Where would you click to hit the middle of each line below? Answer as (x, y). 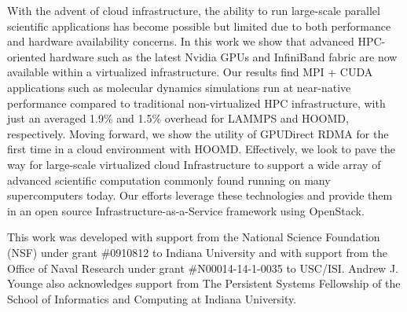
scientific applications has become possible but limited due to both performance (199, 26)
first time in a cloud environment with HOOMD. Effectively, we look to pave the (202, 149)
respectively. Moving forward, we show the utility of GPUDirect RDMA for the (198, 133)
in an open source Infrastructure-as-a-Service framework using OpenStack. (186, 210)
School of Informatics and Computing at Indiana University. (152, 298)
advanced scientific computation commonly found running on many (169, 180)
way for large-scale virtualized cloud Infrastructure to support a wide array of (194, 164)
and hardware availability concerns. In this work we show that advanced (181, 41)
